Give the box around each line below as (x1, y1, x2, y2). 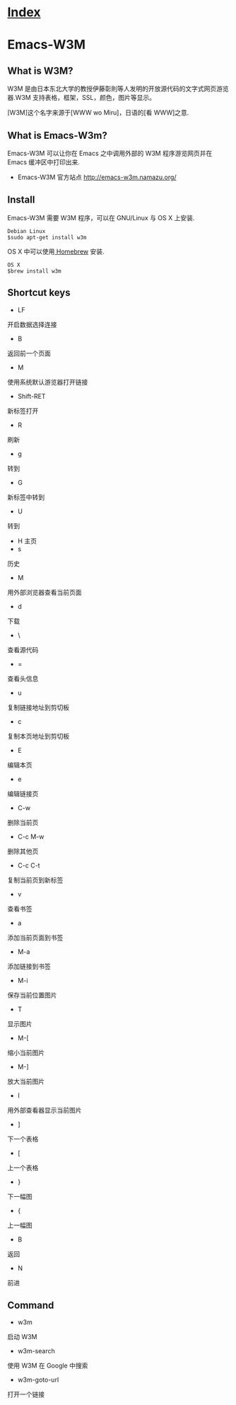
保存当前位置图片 (7, 991, 57, 999)
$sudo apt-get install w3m (7, 234, 87, 241)
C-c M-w (17, 832, 45, 841)
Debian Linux (7, 227, 46, 234)
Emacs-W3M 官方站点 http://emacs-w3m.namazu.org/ (17, 173, 177, 181)
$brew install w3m (7, 267, 61, 275)
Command (7, 1299, 54, 1312)
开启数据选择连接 (7, 320, 57, 329)
